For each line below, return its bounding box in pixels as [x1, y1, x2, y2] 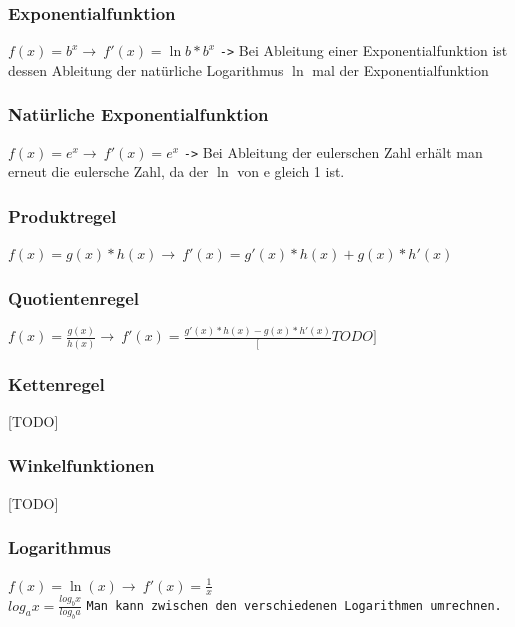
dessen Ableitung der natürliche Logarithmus [8, 59, 284, 80]
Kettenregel [8, 371, 105, 396]
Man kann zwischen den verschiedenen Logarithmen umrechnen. [86, 599, 502, 614]
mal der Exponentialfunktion [312, 59, 489, 80]
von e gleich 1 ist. [237, 161, 345, 182]
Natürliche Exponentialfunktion [8, 102, 269, 127]
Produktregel [8, 203, 117, 228]
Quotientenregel [8, 285, 140, 310]
